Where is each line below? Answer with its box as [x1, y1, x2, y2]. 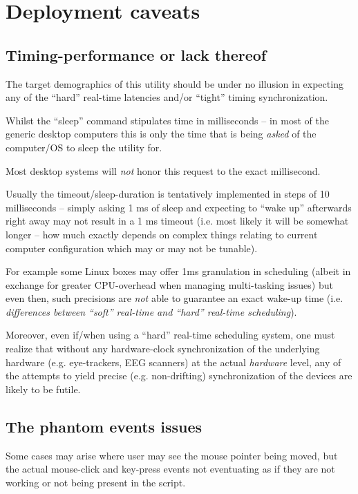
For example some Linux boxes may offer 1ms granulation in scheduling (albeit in [6, 264, 351, 278]
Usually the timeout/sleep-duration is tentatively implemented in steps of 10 [6, 187, 330, 201]
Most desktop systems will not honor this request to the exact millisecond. [6, 163, 321, 178]
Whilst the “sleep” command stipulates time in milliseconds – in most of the [6, 113, 329, 127]
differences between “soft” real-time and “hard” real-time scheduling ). [6, 304, 297, 319]
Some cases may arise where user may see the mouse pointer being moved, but [6, 448, 338, 462]
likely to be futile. [6, 381, 81, 396]
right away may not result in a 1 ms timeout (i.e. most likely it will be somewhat [6, 213, 349, 228]
